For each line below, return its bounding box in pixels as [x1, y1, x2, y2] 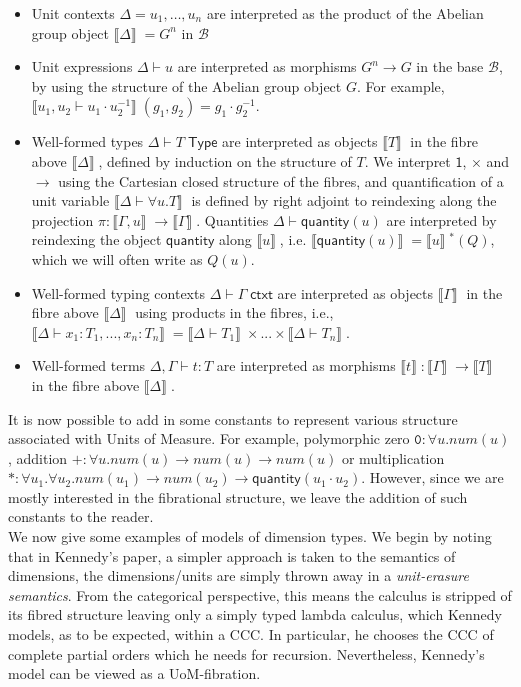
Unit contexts [31, 3, 115, 23]
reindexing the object [31, 229, 162, 250]
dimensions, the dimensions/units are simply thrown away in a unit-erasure [8, 565, 469, 586]
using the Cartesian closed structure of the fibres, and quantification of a [58, 170, 504, 191]
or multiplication [341, 447, 445, 468]
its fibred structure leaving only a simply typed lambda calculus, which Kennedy [8, 604, 502, 625]
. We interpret [364, 150, 451, 171]
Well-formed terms [31, 355, 146, 376]
